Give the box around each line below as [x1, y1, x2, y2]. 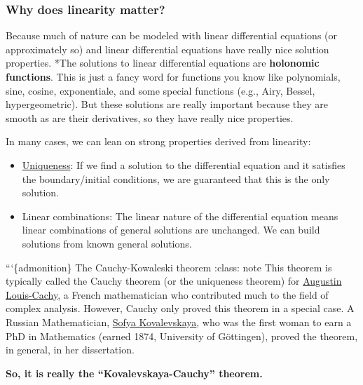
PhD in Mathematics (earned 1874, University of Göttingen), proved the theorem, [6, 328, 358, 343]
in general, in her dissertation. [6, 342, 135, 357]
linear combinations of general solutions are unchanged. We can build [22, 222, 320, 237]
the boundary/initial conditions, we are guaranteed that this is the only [22, 171, 330, 186]
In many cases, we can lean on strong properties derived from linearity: [6, 134, 311, 149]
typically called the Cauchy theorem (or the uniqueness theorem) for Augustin [6, 273, 342, 288]
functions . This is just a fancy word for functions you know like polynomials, [6, 69, 341, 83]
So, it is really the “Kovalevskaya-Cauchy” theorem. [6, 365, 263, 380]
